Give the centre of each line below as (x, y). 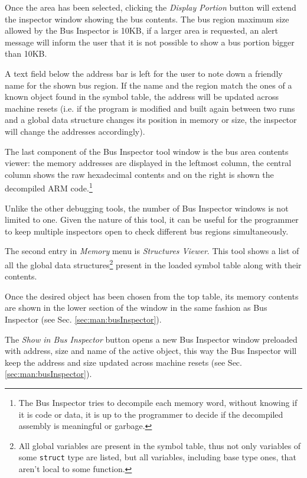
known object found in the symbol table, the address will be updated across (142, 97)
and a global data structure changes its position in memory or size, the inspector (151, 120)
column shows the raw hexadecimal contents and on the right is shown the (139, 174)
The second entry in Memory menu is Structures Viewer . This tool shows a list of (152, 251)
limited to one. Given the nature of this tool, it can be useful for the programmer (152, 220)
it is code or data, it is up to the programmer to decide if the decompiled (151, 414)
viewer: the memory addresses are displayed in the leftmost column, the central (148, 163)
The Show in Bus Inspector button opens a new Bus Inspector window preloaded (151, 339)
